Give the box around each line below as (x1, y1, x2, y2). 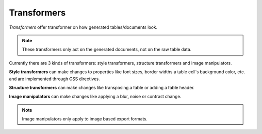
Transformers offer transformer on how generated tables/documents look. (9, 24, 158, 30)
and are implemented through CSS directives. (9, 76, 100, 82)
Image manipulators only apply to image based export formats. (22, 116, 147, 122)
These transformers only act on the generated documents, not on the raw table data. (22, 47, 192, 52)
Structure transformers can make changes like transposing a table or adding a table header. (9, 84, 195, 90)
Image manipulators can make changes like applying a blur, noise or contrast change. (9, 94, 181, 100)
